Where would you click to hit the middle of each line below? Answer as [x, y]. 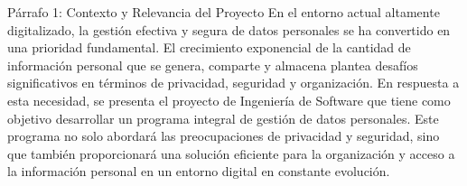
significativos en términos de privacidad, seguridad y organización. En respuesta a [233, 83]
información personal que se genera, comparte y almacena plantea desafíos [213, 65]
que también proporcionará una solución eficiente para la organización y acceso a [231, 153]
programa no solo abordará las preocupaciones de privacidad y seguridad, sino [224, 136]
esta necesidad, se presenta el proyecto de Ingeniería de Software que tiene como [229, 100]
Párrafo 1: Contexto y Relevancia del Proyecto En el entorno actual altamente [224, 12]
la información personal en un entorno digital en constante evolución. [199, 171]
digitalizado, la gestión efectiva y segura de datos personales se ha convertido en [229, 29]
